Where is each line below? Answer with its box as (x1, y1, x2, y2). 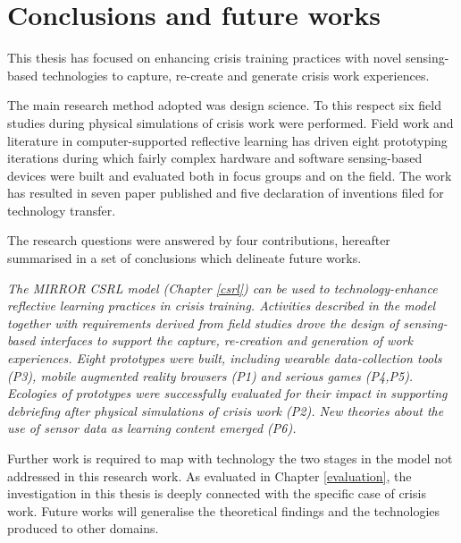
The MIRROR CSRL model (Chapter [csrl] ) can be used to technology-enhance (7, 278, 438, 297)
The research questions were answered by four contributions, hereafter (7, 231, 390, 250)
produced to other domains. (7, 519, 159, 538)
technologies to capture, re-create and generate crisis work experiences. (41, 65, 430, 84)
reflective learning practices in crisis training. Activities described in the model (7, 296, 436, 315)
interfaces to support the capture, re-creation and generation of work (39, 331, 413, 350)
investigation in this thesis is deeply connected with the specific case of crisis (7, 484, 426, 503)
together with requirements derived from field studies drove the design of (7, 313, 399, 332)
